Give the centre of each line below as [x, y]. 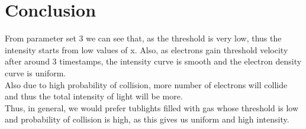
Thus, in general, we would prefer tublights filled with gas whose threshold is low [152, 107]
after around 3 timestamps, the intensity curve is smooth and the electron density [153, 61]
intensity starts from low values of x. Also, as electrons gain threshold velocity [146, 49]
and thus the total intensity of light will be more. [94, 96]
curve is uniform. [36, 72]
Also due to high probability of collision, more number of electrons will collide [146, 84]
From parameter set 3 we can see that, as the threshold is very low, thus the [143, 38]
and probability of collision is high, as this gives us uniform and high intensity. [147, 119]
